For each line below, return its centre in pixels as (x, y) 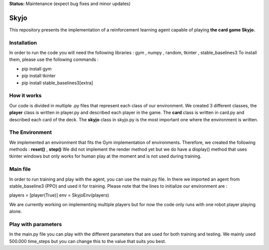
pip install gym (37, 69)
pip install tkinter (39, 76)
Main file (20, 169)
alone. (16, 212)
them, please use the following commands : (54, 59)
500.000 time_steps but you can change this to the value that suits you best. (88, 241)
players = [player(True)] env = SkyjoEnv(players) (59, 195)
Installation (23, 42)
